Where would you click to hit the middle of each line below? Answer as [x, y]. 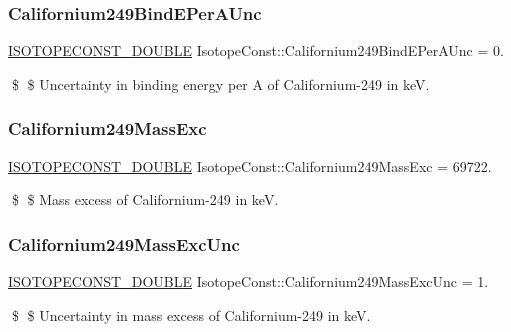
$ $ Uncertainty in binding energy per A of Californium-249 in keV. [220, 83]
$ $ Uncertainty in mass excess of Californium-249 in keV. [191, 314]
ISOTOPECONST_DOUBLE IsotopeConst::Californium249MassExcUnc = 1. [248, 281]
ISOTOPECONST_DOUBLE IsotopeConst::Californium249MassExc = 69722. [250, 165]
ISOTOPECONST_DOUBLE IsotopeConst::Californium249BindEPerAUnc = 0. [256, 50]
